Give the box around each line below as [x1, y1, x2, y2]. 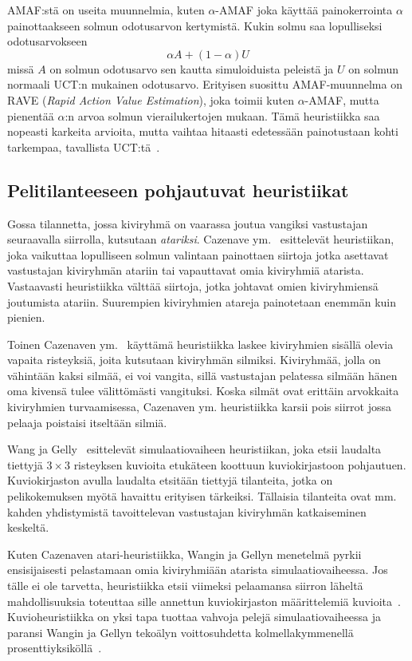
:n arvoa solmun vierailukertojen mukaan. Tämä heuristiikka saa [65, 107, 380, 124]
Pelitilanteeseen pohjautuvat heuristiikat [7, 177, 349, 202]
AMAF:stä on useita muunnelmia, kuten [7, 2, 205, 18]
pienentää [7, 107, 54, 124]
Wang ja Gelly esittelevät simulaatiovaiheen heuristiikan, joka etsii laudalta [7, 441, 382, 457]
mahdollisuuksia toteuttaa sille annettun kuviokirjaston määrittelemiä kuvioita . [7, 592, 401, 609]
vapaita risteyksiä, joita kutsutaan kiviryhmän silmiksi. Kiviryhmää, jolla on [7, 351, 381, 368]
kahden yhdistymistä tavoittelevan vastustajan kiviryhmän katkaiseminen [7, 503, 367, 520]
